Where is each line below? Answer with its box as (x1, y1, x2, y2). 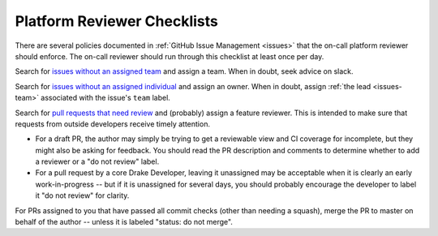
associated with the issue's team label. (41, 93, 170, 103)
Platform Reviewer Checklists (15, 12, 218, 30)
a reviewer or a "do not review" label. (35, 157, 160, 166)
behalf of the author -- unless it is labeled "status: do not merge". (15, 217, 233, 227)
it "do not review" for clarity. (35, 191, 130, 200)
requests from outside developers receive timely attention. (15, 118, 211, 129)
